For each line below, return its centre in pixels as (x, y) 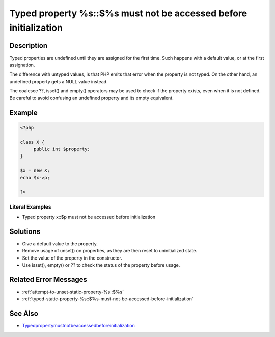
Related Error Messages (48, 280)
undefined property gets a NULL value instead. (59, 82)
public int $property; (62, 149)
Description (29, 46)
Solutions (25, 231)
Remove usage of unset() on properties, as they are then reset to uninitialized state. (109, 251)
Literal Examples (30, 206)
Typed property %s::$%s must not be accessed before (128, 13)
